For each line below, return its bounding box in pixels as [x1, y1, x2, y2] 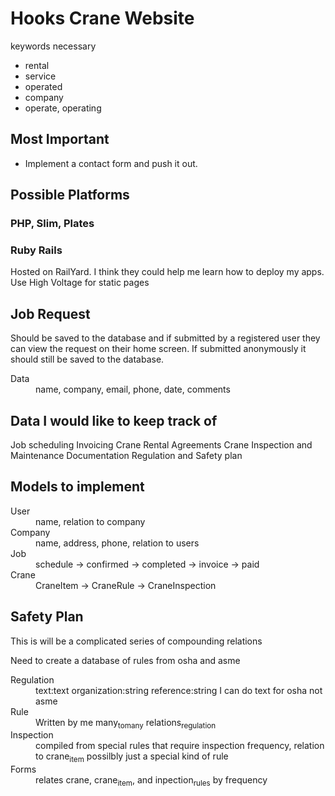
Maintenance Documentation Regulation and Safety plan [10, 449, 243, 461]
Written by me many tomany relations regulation [35, 716, 217, 731]
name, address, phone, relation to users [35, 537, 200, 549]
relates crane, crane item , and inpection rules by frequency [35, 774, 268, 788]
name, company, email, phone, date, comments [35, 383, 231, 396]
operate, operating [24, 102, 102, 114]
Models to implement [10, 478, 145, 496]
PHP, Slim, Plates [10, 217, 95, 231]
